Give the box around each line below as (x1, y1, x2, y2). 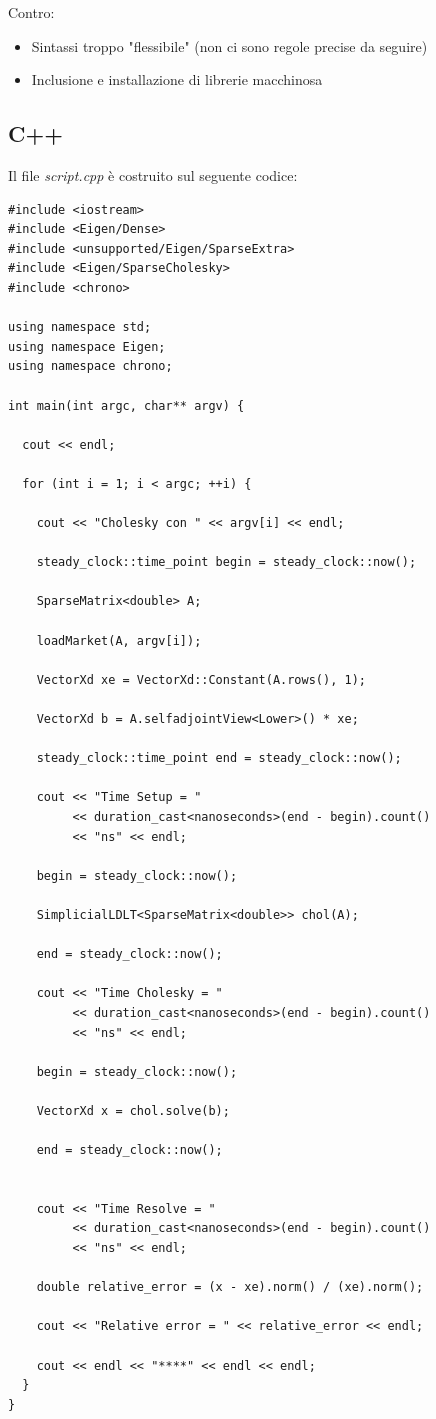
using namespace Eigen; (8, 339, 166, 354)
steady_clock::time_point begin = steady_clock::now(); (36, 555, 417, 570)
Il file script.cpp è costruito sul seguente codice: (8, 164, 298, 185)
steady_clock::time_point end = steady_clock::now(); (36, 751, 402, 766)
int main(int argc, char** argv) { (8, 398, 245, 413)
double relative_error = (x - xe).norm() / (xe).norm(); (36, 1280, 424, 1295)
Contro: (8, 2, 55, 22)
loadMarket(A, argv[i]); (36, 633, 202, 648)
